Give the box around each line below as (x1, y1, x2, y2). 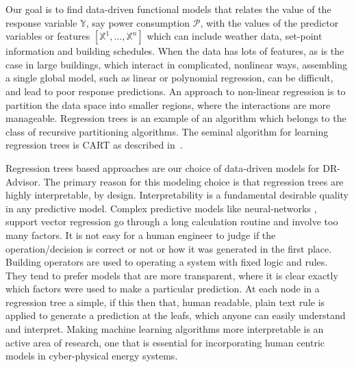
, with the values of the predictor (200, 15, 339, 29)
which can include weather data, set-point (147, 29, 323, 43)
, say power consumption (86, 15, 190, 29)
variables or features (5, 29, 90, 43)
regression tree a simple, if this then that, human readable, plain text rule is (5, 294, 325, 309)
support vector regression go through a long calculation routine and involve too (5, 214, 338, 229)
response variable (5, 15, 77, 29)
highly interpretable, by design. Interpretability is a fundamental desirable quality (5, 188, 349, 202)
